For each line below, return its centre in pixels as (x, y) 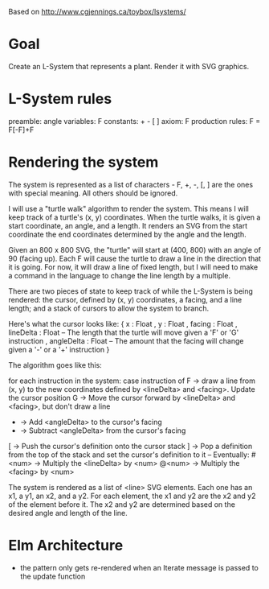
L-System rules (60, 99)
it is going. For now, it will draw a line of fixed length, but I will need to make (133, 267)
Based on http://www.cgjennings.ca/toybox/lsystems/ (97, 12)
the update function (53, 576)
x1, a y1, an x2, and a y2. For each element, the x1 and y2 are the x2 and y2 (132, 496)
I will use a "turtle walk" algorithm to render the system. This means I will (128, 208)
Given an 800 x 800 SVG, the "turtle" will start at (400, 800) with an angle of (134, 249)
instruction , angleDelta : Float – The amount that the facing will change (126, 340)
